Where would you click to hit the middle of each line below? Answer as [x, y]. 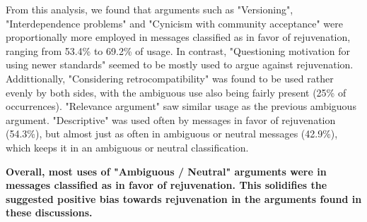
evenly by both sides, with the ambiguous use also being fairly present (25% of [176, 92]
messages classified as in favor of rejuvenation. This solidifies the [167, 185]
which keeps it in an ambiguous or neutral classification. [127, 147]
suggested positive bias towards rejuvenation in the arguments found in [184, 198]
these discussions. [49, 212]
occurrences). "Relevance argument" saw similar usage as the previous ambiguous [181, 106]
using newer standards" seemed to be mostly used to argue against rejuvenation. [180, 64]
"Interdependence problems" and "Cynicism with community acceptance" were [174, 23]
